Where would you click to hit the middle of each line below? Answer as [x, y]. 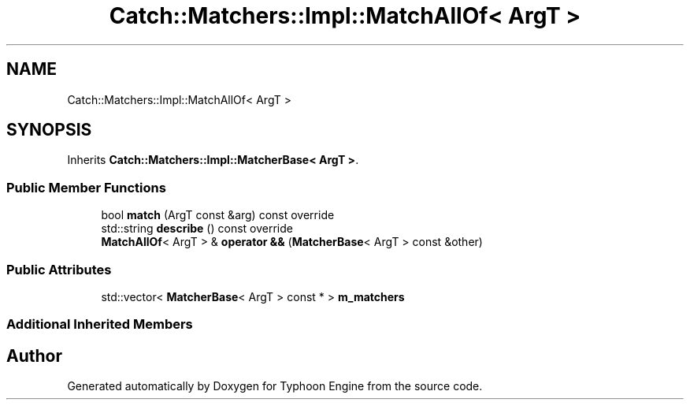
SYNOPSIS [49, 130]
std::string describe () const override [197, 229]
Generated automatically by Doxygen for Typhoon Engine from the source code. [275, 386]
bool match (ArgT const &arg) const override [218, 215]
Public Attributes [59, 269]
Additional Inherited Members [100, 324]
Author [34, 356]
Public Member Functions [86, 187]
